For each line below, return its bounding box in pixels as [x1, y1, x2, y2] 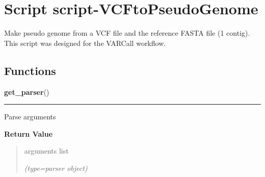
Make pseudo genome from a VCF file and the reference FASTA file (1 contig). [4, 28, 250, 38]
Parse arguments [4, 111, 56, 122]
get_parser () [4, 86, 49, 97]
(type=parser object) [24, 162, 88, 173]
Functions [4, 62, 56, 78]
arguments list [24, 145, 69, 156]
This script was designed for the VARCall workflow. [4, 37, 166, 48]
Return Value [4, 128, 53, 139]
